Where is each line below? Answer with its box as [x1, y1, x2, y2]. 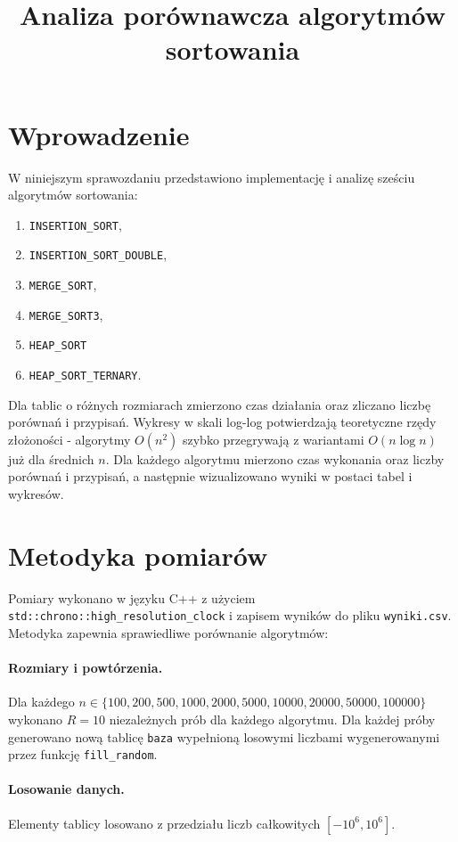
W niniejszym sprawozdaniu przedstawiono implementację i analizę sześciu [8, 168, 415, 186]
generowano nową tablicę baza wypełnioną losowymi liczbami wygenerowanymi [8, 727, 440, 746]
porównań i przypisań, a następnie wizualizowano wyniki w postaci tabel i [8, 467, 413, 486]
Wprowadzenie [8, 116, 190, 152]
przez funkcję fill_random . [8, 745, 158, 764]
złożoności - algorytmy [8, 429, 131, 448]
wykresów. [8, 485, 64, 503]
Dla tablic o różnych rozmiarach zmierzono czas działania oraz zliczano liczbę [8, 395, 431, 413]
